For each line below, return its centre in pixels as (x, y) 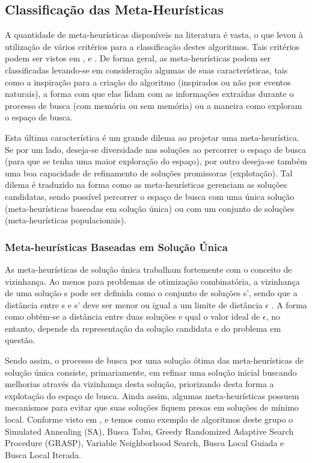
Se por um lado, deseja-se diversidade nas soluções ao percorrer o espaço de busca (155, 149)
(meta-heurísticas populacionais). (66, 220)
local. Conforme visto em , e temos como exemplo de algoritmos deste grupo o (149, 419)
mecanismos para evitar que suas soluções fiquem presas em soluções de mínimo (152, 407)
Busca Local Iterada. (43, 454)
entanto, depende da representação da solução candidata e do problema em (143, 328)
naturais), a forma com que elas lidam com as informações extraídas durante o (149, 94)
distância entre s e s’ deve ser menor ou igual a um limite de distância (134, 304)
